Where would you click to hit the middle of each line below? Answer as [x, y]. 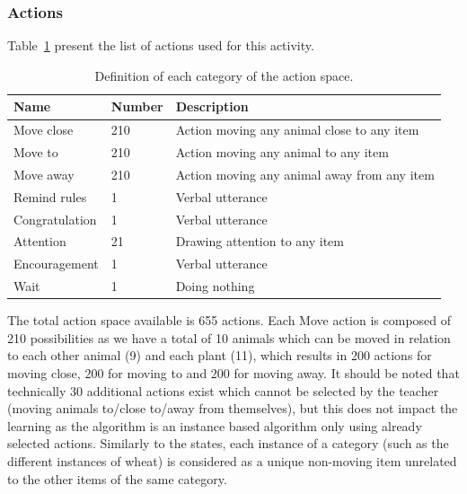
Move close [44, 130]
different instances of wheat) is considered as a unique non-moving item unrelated [232, 461]
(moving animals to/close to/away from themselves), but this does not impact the [233, 408]
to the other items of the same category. [117, 478]
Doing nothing [215, 286]
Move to [36, 152]
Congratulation [55, 219]
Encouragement [56, 264]
